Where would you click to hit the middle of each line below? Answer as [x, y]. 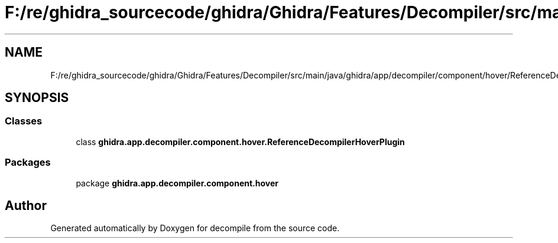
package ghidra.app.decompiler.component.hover [177, 183]
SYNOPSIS [37, 98]
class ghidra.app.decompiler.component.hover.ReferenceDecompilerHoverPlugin [240, 142]
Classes [24, 121]
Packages [28, 162]
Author [26, 205]
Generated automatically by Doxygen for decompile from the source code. [195, 228]
